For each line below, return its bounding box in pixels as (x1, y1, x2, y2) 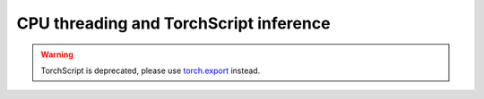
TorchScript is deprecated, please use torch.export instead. (40, 65, 261, 76)
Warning (40, 49, 73, 60)
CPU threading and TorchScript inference (16, 13, 331, 33)
